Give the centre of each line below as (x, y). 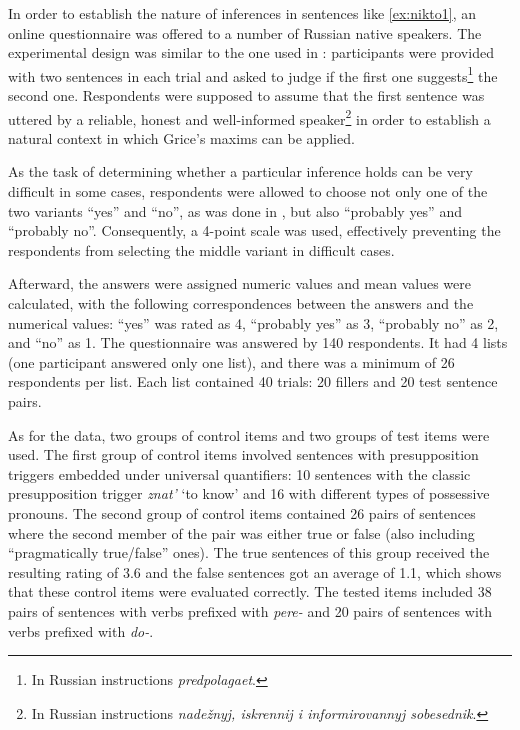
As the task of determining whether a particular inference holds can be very (240, 171)
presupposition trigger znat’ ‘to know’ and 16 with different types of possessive (249, 493)
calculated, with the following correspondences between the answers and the (241, 303)
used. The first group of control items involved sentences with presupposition (243, 454)
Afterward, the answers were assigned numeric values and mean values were (240, 283)
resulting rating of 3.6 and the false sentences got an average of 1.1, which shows (255, 571)
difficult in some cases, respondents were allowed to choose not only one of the (248, 191)
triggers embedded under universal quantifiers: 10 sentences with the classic (239, 473)
